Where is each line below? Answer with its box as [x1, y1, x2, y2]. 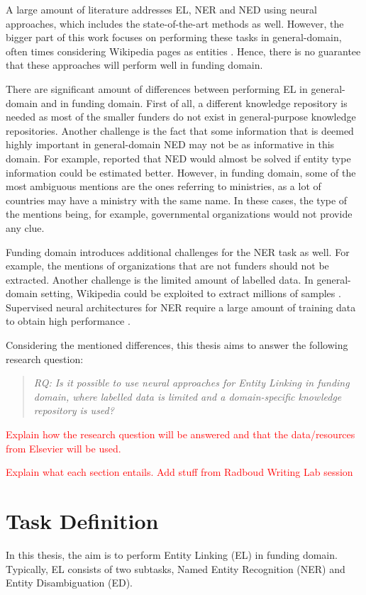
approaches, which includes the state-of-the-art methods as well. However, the [6, 16, 344, 30]
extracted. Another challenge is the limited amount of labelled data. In [6, 272, 314, 287]
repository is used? [33, 403, 114, 418]
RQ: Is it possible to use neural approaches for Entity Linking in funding [33, 375, 350, 390]
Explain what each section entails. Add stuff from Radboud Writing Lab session [6, 465, 353, 479]
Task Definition [6, 506, 159, 535]
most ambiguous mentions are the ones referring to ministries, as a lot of [6, 179, 321, 194]
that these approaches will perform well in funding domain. [6, 57, 263, 72]
